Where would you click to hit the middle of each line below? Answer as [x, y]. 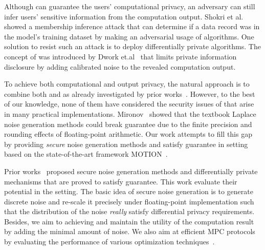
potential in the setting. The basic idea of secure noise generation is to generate [129, 191]
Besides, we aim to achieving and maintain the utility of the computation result [129, 221]
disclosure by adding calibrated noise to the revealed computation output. [120, 66]
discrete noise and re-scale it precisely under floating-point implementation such [129, 201]
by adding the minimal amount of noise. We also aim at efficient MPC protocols [130, 231]
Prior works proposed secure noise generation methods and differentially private [131, 171]
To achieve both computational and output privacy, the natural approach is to [127, 84]
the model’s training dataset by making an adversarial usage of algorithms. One [129, 36]
